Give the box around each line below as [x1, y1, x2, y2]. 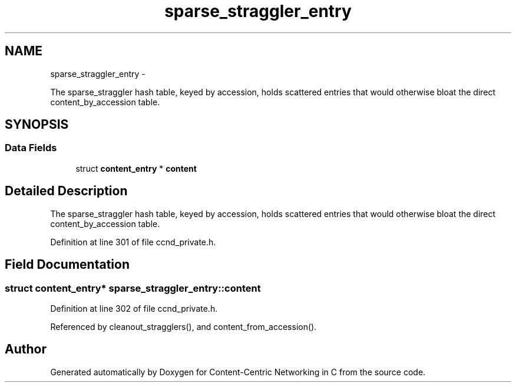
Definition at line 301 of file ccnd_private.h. [50, 236, 216, 247]
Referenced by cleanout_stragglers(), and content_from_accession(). [50, 321, 317, 332]
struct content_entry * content [75, 163, 197, 174]
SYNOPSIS [5, 117, 69, 132]
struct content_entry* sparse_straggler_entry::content [5, 282, 261, 294]
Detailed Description [5, 184, 128, 199]
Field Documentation [5, 257, 130, 272]
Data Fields [5, 142, 57, 154]
